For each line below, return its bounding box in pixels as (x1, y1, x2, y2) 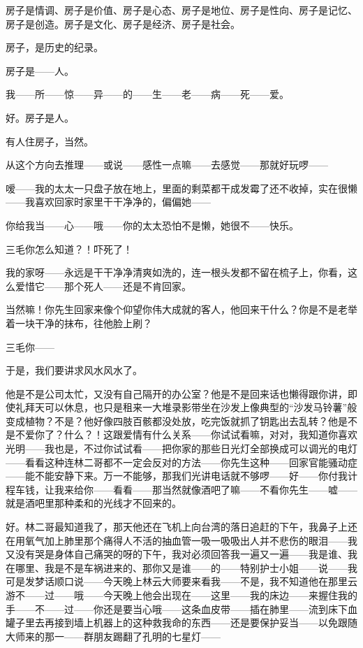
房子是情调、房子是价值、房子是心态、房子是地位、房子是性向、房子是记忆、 (6, 3, 357, 17)
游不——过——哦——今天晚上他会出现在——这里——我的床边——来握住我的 (6, 588, 357, 602)
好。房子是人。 (6, 110, 74, 124)
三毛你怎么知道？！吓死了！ (6, 241, 133, 256)
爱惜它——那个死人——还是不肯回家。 (15, 278, 191, 293)
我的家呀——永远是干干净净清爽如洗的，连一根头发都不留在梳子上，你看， (6, 265, 348, 280)
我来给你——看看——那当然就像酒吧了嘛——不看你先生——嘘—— (54, 482, 357, 496)
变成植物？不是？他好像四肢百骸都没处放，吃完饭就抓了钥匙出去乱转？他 (6, 413, 338, 428)
